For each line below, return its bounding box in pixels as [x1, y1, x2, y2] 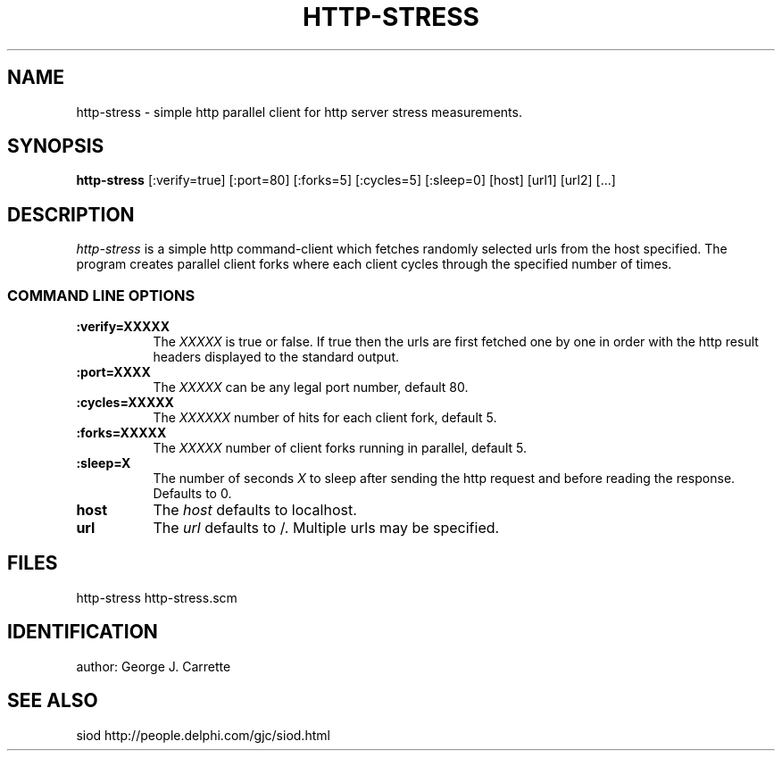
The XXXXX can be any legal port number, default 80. [153, 379, 469, 396]
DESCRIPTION [7, 203, 135, 226]
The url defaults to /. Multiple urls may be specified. [153, 519, 500, 537]
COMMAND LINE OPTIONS [7, 286, 195, 304]
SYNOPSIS [7, 135, 104, 158]
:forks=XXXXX [76, 425, 167, 441]
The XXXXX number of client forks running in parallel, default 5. [153, 440, 527, 456]
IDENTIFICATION [7, 621, 158, 644]
